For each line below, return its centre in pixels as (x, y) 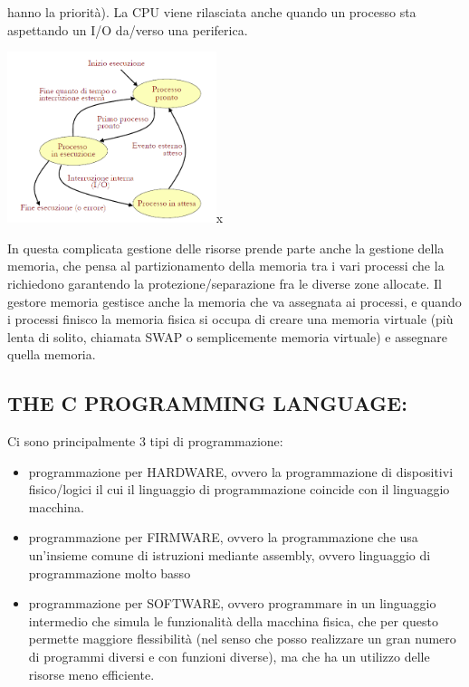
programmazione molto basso (110, 572)
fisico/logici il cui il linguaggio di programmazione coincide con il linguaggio (239, 489)
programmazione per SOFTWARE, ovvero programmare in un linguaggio (232, 603)
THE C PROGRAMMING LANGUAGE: (207, 403)
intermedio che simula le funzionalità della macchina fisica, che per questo (233, 620)
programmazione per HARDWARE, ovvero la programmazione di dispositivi (241, 471)
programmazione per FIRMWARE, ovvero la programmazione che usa (223, 537)
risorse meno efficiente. (91, 674)
